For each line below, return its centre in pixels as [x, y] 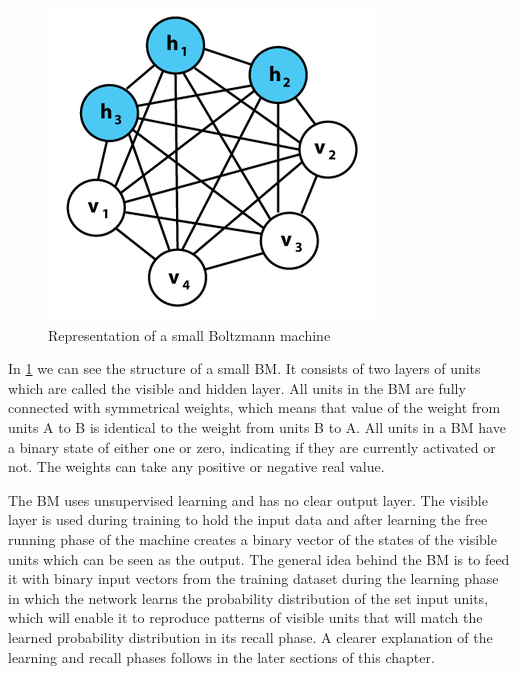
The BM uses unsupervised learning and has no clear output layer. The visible [248, 499]
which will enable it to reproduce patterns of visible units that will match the [245, 617]
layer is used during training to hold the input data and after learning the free [248, 519]
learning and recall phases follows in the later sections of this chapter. [221, 656]
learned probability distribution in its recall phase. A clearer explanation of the [250, 636]
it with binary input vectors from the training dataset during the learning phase [253, 578]
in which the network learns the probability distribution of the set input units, [248, 597]
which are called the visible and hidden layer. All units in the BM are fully [237, 387]
